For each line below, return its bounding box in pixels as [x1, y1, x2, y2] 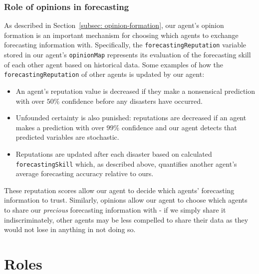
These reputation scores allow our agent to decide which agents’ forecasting [4, 185, 235, 195]
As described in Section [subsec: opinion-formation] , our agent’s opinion [4, 20, 224, 30]
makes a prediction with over [15, 122, 104, 132]
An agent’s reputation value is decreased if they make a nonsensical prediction [15, 85, 256, 96]
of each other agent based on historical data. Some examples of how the [4, 59, 223, 69]
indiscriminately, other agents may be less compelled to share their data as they [4, 214, 249, 225]
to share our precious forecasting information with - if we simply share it [4, 204, 226, 215]
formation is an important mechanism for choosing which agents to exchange [4, 29, 239, 40]
